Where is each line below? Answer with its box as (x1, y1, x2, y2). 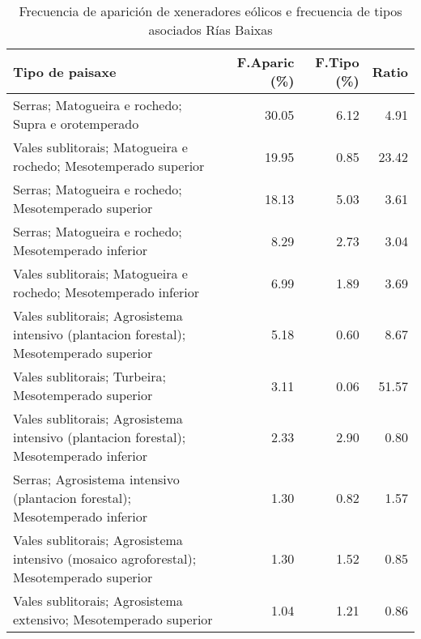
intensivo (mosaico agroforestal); (13, 549, 197, 568)
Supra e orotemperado (13, 114, 139, 133)
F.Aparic (236, 53, 295, 71)
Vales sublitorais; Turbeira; (13, 367, 166, 386)
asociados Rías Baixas (148, 20, 273, 39)
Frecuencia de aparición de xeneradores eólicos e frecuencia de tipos (19, 2, 402, 20)
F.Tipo (315, 53, 359, 71)
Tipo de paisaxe (13, 62, 117, 81)
